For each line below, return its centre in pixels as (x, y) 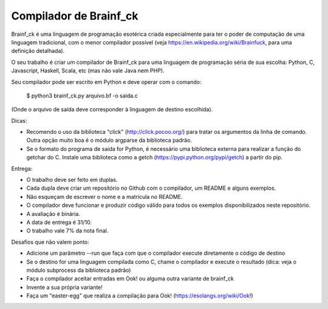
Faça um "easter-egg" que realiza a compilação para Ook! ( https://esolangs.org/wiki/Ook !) (140, 296)
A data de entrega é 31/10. (59, 222)
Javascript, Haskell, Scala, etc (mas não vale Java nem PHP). (88, 71)
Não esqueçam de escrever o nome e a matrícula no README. (104, 196)
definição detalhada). (38, 51)
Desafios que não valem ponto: (50, 242)
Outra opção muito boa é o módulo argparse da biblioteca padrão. (109, 141)
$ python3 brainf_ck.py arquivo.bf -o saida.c (82, 95)
